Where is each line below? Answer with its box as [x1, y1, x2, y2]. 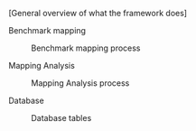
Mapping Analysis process [31, 78, 130, 89]
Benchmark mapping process [31, 42, 141, 53]
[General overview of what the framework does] [8, 8, 187, 18]
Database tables [31, 113, 92, 123]
